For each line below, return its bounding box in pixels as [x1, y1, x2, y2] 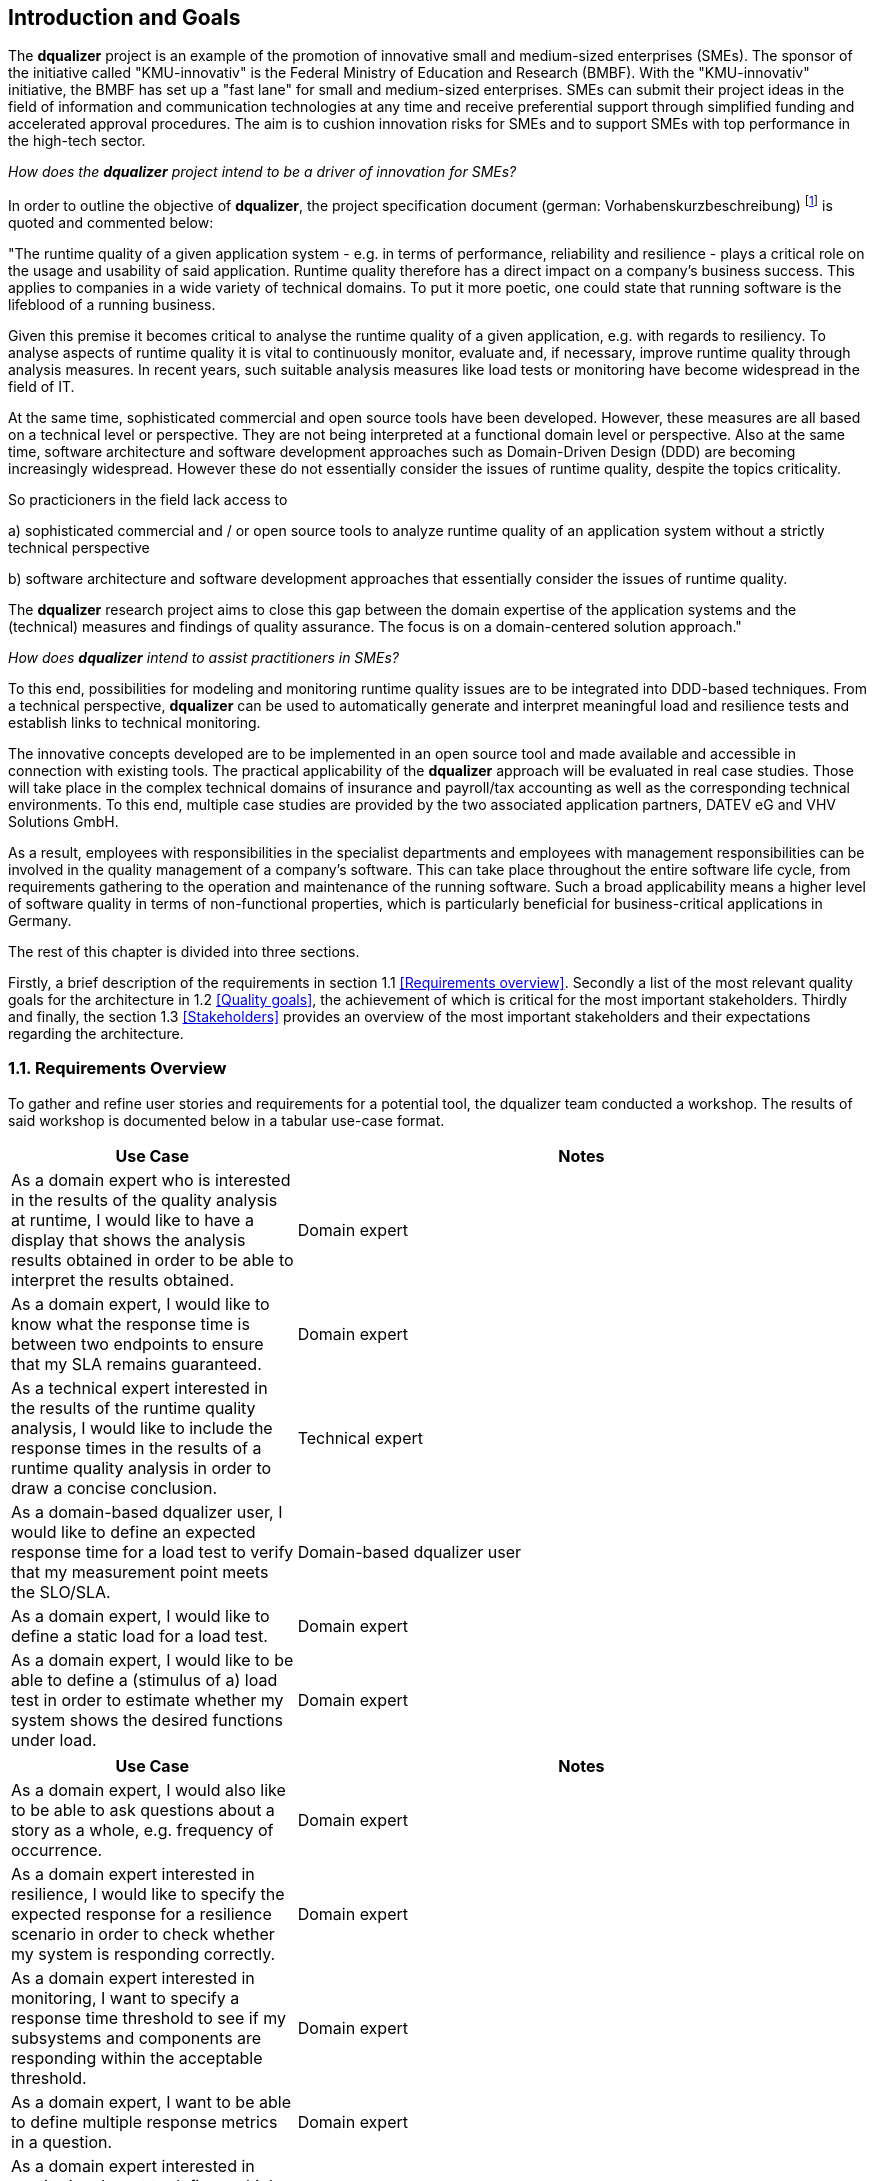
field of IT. [8, 378, 75, 396]
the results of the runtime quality [11, 1397, 256, 1418]
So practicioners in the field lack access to [8, 491, 288, 509]
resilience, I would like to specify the [11, 1883, 285, 1904]
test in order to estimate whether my [11, 1689, 284, 1710]
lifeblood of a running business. [8, 296, 216, 314]
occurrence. [11, 1839, 103, 1860]
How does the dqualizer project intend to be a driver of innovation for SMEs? [8, 163, 517, 181]
